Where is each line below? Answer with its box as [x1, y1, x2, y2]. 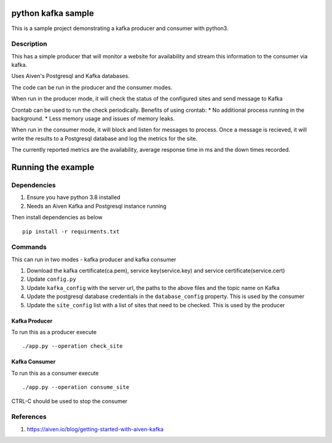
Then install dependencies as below [11, 214, 103, 221]
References [11, 412, 47, 421]
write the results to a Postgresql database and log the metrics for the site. [11, 135, 198, 142]
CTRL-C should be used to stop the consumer [11, 397, 128, 405]
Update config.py [26, 275, 76, 283]
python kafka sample [11, 8, 95, 18]
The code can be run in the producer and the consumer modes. [11, 84, 173, 91]
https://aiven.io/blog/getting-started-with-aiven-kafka [26, 425, 164, 433]
